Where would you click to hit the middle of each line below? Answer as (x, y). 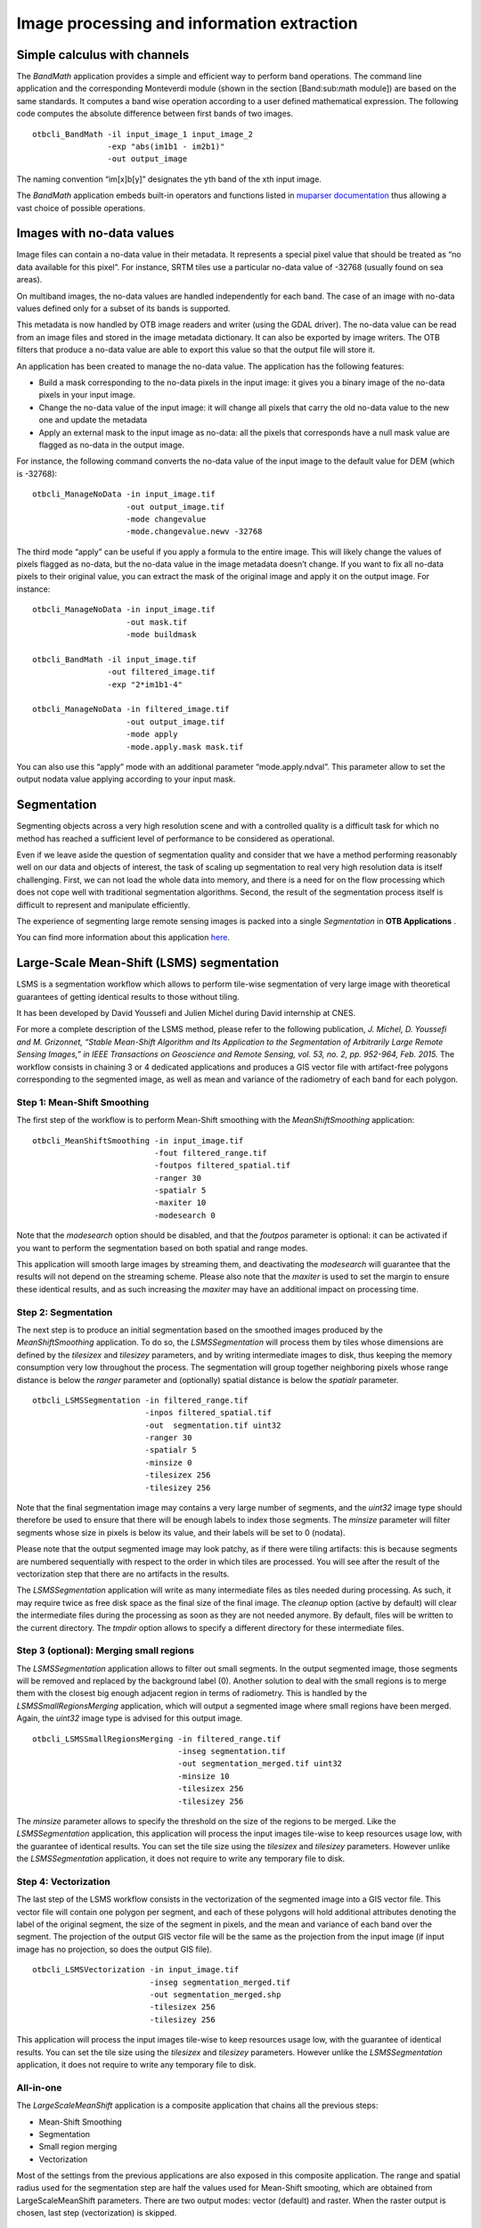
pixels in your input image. (87, 395)
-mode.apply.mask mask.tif (185, 747)
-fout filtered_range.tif (211, 1153)
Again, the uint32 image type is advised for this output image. (130, 1718)
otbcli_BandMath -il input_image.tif (115, 659)
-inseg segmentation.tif (232, 1752)
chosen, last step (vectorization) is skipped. (97, 2213)
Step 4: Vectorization (64, 1881)
